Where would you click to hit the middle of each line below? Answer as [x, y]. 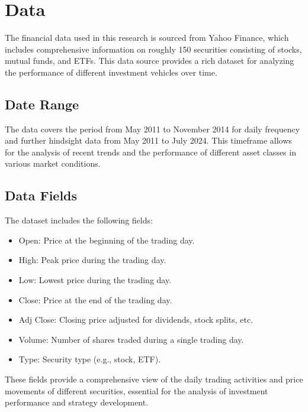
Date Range [42, 104]
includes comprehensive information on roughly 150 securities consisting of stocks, [153, 49]
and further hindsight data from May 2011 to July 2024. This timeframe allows [148, 140]
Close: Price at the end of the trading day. [95, 299]
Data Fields [41, 195]
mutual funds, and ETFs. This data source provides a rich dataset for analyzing [150, 61]
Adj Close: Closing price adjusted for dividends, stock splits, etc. [136, 319]
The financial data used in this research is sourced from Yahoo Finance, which [147, 38]
